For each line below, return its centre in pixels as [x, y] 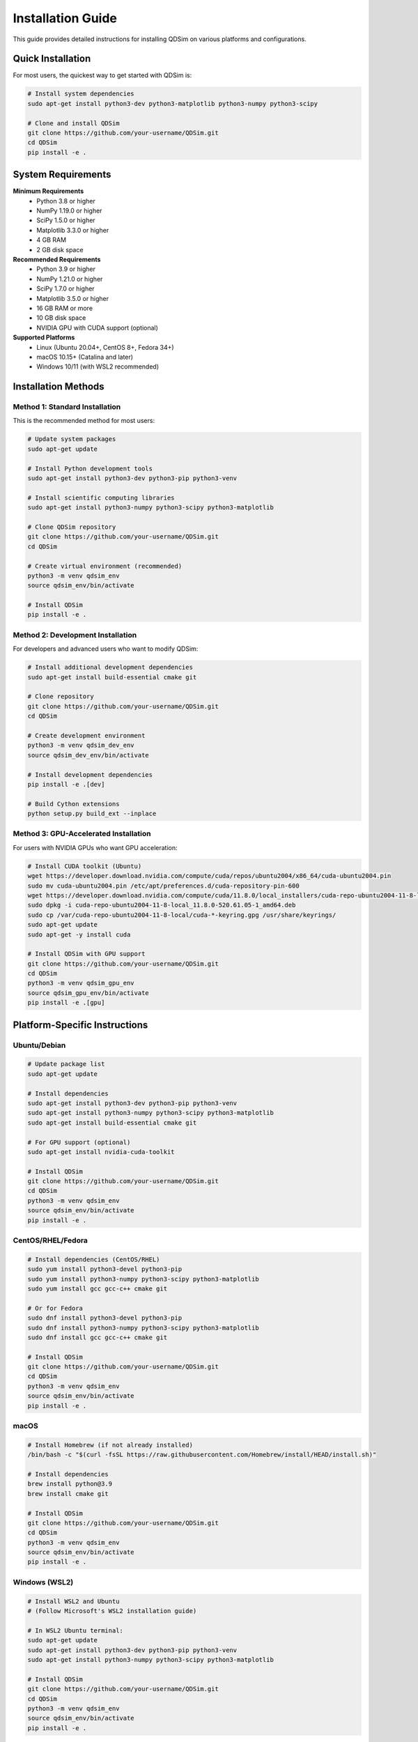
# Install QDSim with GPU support [86, 954]
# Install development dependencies [90, 774]
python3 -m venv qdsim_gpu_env [81, 983]
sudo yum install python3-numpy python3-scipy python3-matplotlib [143, 1279]
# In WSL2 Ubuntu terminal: [75, 1630]
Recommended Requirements [57, 260]
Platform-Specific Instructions [80, 1025]
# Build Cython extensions [73, 804]
